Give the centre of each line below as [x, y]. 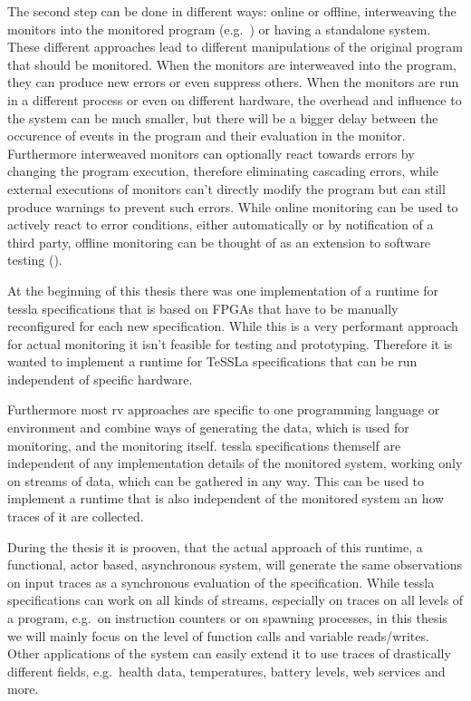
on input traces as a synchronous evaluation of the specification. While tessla [221, 582]
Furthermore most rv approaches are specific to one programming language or [224, 409]
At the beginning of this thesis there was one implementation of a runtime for [223, 290]
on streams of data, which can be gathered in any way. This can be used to [216, 480]
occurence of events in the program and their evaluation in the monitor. [207, 136]
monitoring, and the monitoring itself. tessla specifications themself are [204, 445]
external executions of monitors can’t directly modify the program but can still [226, 188]
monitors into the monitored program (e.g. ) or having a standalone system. [219, 29]
